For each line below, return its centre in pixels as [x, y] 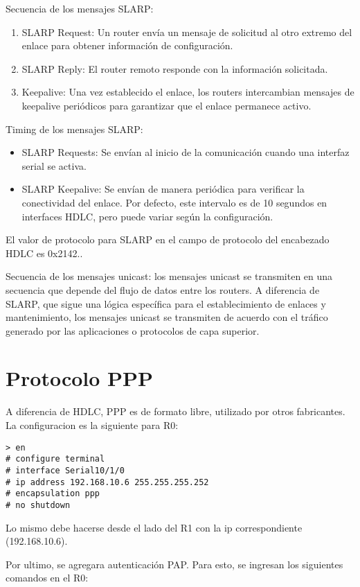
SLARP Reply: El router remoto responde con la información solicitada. [175, 68]
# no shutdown [38, 505]
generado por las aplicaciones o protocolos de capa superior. [133, 330]
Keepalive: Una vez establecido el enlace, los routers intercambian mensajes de [188, 92]
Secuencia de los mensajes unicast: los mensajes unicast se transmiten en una [169, 276]
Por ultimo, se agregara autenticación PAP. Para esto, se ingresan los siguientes [174, 564]
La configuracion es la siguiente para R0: [92, 425]
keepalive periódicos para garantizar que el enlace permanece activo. [166, 105]
